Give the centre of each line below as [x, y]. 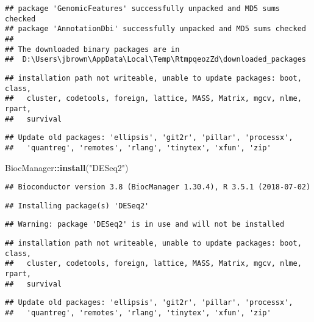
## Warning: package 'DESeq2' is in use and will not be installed [145, 225]
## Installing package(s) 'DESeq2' [77, 206]
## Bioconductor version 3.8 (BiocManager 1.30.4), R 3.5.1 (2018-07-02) [158, 187]
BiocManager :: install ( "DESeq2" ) [67, 167]
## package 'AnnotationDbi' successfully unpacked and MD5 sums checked [155, 29]
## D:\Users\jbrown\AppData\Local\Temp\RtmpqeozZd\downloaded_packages [155, 60]
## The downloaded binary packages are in [92, 49]
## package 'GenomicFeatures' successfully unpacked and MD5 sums [143, 9]
